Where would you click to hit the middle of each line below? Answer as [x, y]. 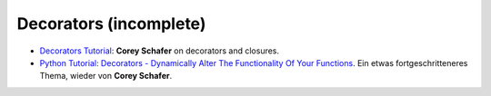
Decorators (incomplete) [111, 24]
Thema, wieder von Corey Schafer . [106, 76]
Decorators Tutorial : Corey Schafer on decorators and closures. [160, 51]
